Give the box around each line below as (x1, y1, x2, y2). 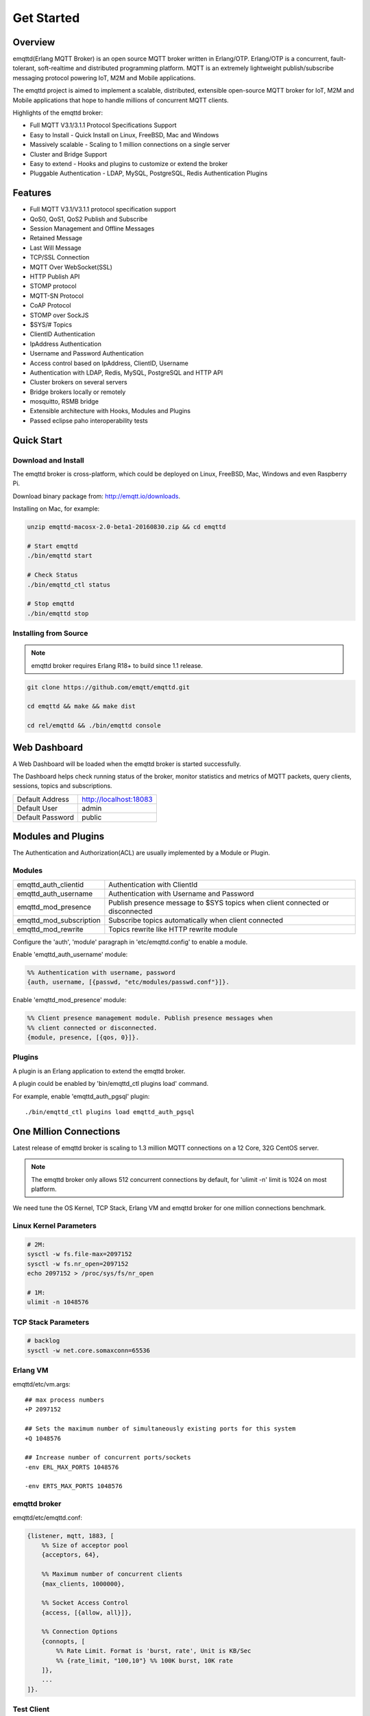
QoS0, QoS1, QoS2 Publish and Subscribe (29, 215, 148, 223)
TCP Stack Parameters (12, 1317, 90, 1327)
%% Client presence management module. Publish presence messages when (27, 1014, 273, 1022)
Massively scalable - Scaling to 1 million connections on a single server (29, 141, 230, 149)
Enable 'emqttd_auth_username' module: (12, 950, 128, 958)
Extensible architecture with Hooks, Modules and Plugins (29, 407, 191, 415)
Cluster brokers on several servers (29, 378, 127, 386)
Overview (12, 36, 56, 48)
